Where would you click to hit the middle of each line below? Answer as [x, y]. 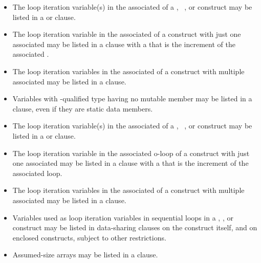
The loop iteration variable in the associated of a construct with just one [127, 34]
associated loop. [37, 173]
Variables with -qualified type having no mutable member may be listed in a [132, 98]
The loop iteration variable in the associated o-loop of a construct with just [131, 153]
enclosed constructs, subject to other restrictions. [89, 237]
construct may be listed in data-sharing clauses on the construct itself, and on [135, 227]
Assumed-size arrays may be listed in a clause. [85, 255]
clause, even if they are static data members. [83, 108]
